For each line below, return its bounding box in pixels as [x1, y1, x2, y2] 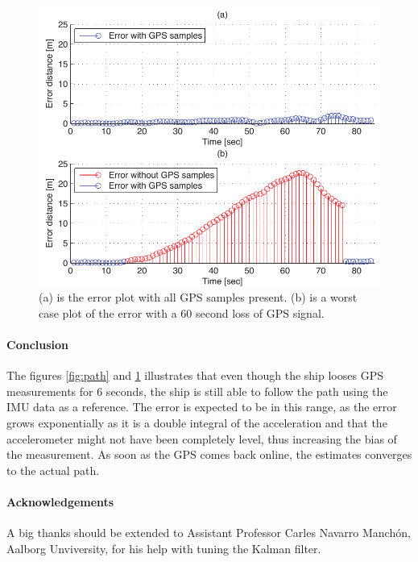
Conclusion [6, 336, 69, 353]
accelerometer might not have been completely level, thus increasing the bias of [6, 430, 397, 447]
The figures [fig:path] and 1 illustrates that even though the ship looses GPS [6, 367, 383, 384]
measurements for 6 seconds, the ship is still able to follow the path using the [6, 382, 388, 399]
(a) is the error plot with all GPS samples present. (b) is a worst [39, 289, 358, 306]
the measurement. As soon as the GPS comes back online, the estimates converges [6, 446, 412, 463]
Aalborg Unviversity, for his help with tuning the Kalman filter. [6, 539, 321, 556]
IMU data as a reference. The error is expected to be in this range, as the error [6, 398, 397, 415]
